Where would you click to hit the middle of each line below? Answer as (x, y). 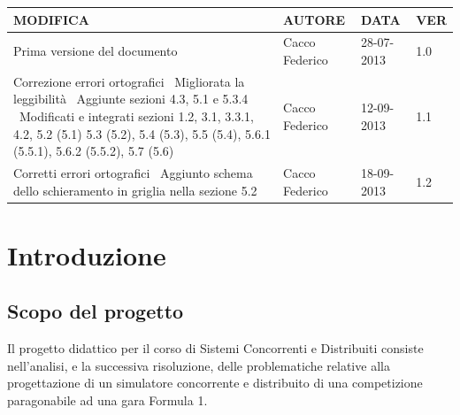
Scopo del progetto (96, 311)
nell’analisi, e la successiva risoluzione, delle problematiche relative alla (199, 365)
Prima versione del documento (96, 51)
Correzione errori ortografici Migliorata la (129, 81)
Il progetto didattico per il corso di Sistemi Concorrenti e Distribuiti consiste (215, 348)
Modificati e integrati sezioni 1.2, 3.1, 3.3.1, (136, 115)
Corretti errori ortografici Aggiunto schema (133, 173)
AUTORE (314, 19)
